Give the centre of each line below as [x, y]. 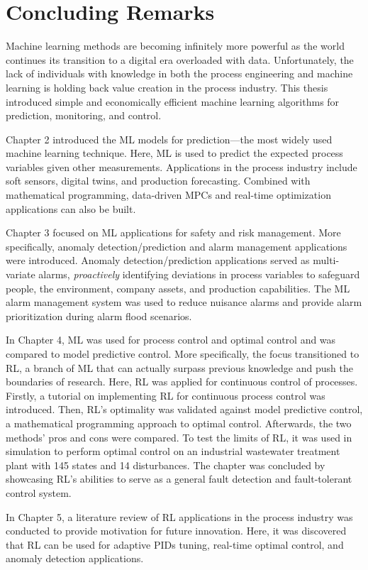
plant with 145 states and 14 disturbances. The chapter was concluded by [166, 465]
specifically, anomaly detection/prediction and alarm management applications [177, 246]
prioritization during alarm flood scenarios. [99, 316]
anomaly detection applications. [75, 558]
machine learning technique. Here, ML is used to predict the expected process [174, 153]
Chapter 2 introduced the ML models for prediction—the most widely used [169, 139]
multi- [326, 260]
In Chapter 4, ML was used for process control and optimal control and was [171, 340]
